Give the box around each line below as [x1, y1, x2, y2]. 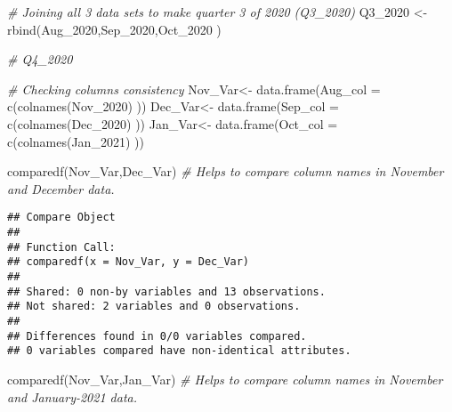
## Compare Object [7, 211, 116, 224]
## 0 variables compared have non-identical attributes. [7, 344, 351, 358]
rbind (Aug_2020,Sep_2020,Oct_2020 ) [7, 20, 222, 38]
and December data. [7, 179, 115, 198]
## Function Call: [7, 240, 116, 254]
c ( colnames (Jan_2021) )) [7, 132, 144, 150]
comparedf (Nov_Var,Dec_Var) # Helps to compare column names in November [7, 162, 444, 181]
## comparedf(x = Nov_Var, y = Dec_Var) [7, 255, 250, 269]
